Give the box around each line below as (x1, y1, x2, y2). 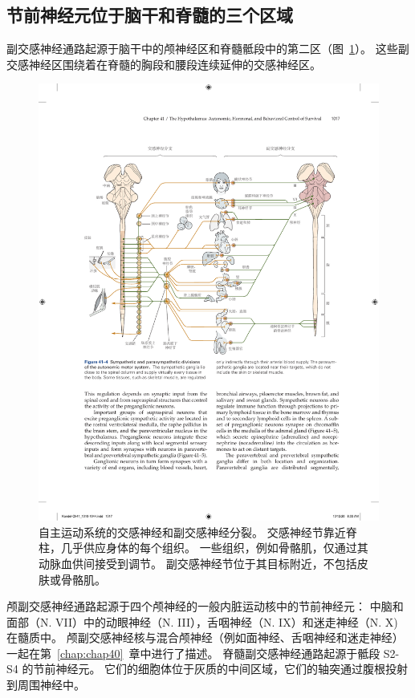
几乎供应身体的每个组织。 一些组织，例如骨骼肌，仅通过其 (60, 539, 368, 556)
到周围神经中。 (6, 676, 85, 693)
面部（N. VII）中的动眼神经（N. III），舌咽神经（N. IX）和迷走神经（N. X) (6, 613, 398, 630)
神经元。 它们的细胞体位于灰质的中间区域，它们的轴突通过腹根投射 (55, 660, 409, 677)
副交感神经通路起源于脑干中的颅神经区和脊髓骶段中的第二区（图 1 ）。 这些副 (6, 40, 409, 57)
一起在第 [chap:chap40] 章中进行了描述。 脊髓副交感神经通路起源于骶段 (6, 644, 380, 661)
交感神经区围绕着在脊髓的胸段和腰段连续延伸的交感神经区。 (6, 55, 321, 72)
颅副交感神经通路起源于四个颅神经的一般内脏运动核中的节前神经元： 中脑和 (6, 598, 404, 615)
